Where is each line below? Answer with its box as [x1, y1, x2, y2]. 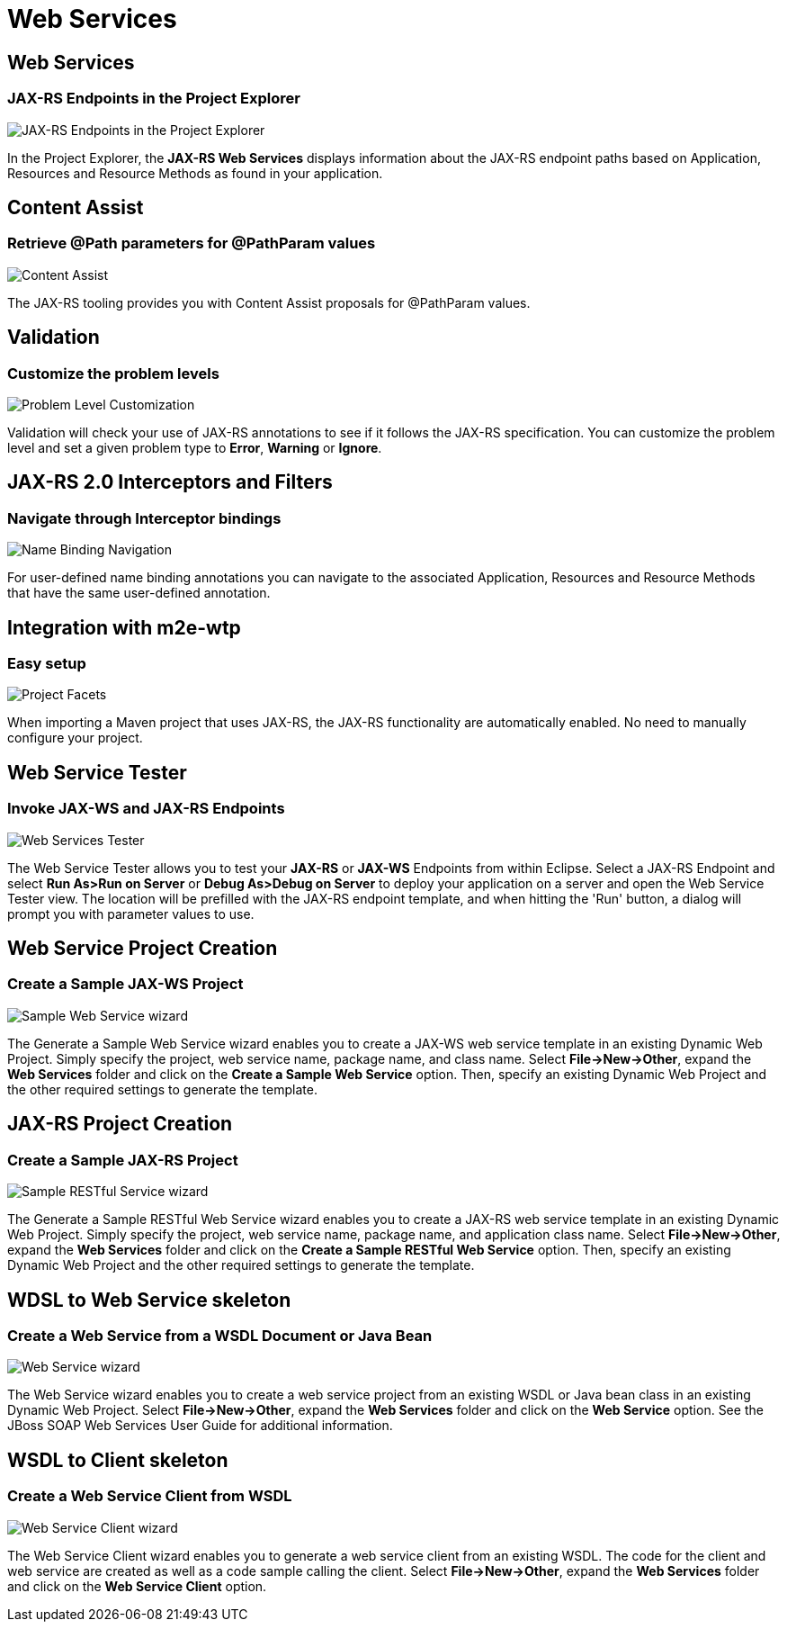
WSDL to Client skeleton [7, 1448, 228, 1471]
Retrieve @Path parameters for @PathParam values [7, 234, 376, 253]
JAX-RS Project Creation [7, 1112, 233, 1136]
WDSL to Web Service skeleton [7, 1288, 291, 1311]
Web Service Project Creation [7, 937, 278, 960]
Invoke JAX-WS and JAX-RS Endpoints [7, 799, 285, 818]
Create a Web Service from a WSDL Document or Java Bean [7, 1326, 433, 1345]
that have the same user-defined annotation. [7, 585, 271, 601]
